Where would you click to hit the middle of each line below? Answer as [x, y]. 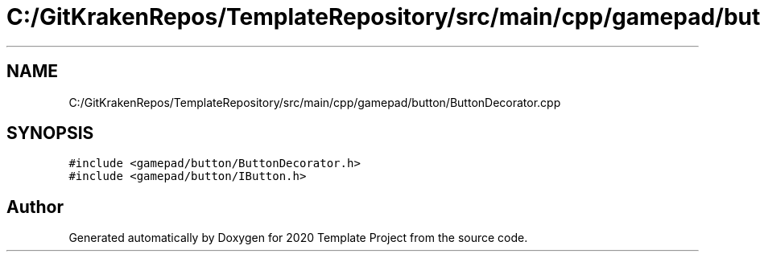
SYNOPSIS [50, 133]
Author [35, 207]
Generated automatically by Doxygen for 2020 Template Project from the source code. [298, 238]
